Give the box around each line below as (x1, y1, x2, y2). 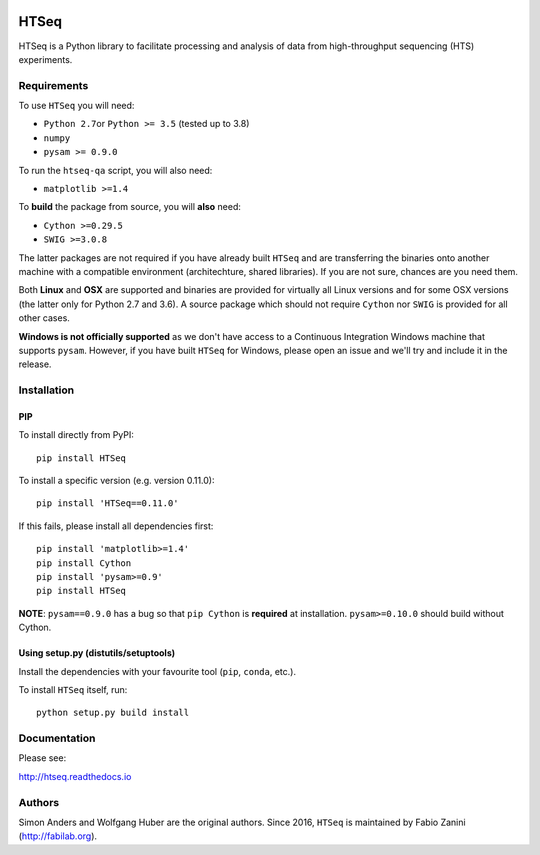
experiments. (18, 53, 73, 65)
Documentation (18, 731, 96, 745)
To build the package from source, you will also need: (18, 201, 242, 213)
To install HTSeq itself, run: (18, 683, 128, 695)
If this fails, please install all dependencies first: (18, 520, 214, 532)
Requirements (18, 78, 89, 92)
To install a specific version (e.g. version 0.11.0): (18, 475, 215, 487)
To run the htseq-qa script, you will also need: (18, 164, 213, 176)
